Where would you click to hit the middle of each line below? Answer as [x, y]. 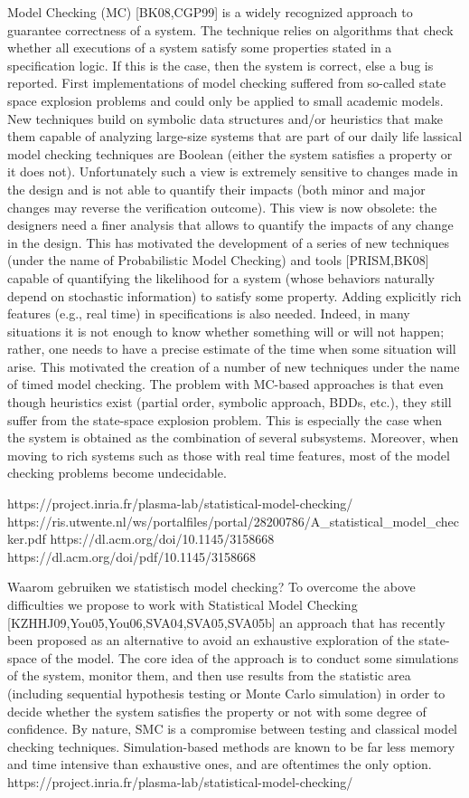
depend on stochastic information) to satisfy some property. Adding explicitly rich [234, 295]
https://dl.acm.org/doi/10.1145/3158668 [162, 539]
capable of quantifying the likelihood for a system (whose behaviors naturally [221, 277]
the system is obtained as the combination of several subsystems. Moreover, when [233, 437]
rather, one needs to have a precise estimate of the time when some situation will [232, 349]
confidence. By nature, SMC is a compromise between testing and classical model [232, 729]
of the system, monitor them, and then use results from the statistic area [209, 675]
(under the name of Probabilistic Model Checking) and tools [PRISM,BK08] [218, 260]
